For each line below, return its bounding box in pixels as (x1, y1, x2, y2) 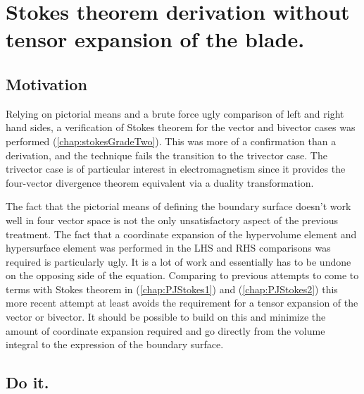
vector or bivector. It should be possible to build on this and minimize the (6, 309, 326, 324)
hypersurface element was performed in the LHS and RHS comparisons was (6, 240, 331, 255)
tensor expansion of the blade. (6, 25, 305, 54)
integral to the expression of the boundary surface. (6, 337, 224, 352)
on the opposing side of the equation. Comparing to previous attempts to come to (6, 268, 359, 283)
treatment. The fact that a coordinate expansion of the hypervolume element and (6, 226, 357, 241)
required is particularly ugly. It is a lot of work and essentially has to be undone (6, 254, 351, 269)
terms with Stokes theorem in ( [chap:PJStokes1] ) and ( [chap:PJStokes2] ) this (6, 281, 338, 296)
